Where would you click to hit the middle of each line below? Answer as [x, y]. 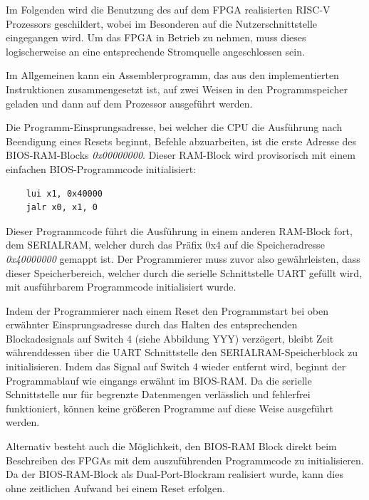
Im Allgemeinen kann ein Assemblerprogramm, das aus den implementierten [172, 75]
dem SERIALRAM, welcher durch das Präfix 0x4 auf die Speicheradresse [165, 245]
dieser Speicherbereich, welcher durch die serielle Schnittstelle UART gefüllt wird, [184, 272]
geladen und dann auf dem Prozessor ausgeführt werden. [129, 103]
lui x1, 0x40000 [64, 193]
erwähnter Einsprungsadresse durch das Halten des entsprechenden [152, 324]
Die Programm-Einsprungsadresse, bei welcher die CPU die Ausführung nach [174, 127]
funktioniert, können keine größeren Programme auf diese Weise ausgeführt [170, 408]
